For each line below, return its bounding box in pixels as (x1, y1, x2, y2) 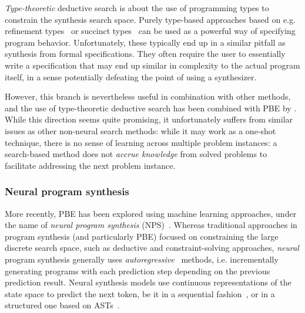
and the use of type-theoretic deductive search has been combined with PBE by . (5, 101, 297, 114)
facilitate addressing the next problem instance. (5, 159, 176, 171)
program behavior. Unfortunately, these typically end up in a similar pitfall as (5, 36, 286, 48)
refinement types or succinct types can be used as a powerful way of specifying (5, 25, 296, 37)
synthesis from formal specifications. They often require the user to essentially (5, 47, 286, 60)
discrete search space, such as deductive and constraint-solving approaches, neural (5, 241, 299, 254)
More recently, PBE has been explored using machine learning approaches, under (5, 207, 297, 219)
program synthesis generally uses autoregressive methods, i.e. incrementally (5, 253, 279, 265)
